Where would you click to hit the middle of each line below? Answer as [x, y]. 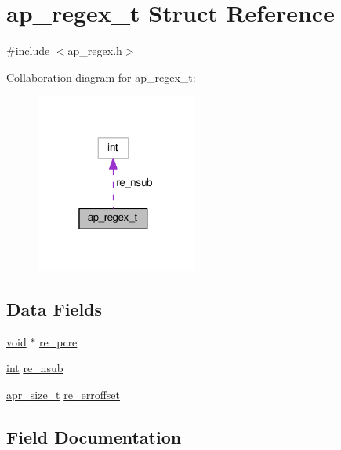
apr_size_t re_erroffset [63, 394]
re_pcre [58, 341]
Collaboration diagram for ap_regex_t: [101, 77]
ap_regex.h [95, 51]
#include [28, 51]
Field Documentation [94, 436]
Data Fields [54, 308]
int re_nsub [35, 368]
